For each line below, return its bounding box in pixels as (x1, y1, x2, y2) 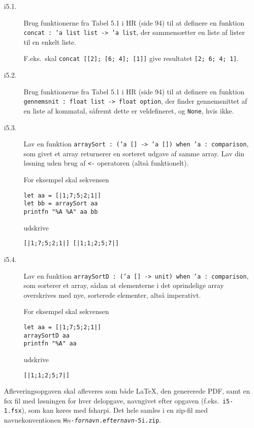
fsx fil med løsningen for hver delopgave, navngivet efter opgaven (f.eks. (4, 395, 220, 405)
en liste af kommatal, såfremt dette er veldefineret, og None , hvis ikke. (24, 105, 234, 115)
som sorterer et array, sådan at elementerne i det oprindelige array (24, 280, 224, 290)
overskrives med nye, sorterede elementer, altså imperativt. (24, 289, 201, 300)
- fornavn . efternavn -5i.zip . (71, 415, 161, 425)
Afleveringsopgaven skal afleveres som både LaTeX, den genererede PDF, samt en (4, 386, 250, 396)
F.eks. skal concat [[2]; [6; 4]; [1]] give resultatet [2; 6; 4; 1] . (24, 53, 239, 63)
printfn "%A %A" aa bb (24, 208, 98, 215)
